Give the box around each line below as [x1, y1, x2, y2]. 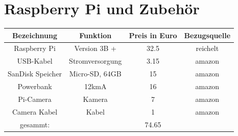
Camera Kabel [12, 106, 58, 117]
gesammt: [20, 119, 50, 129]
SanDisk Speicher [8, 68, 62, 79]
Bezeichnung [12, 30, 58, 40]
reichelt [196, 43, 219, 53]
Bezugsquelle [184, 30, 231, 40]
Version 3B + [74, 43, 116, 53]
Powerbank [17, 81, 52, 91]
